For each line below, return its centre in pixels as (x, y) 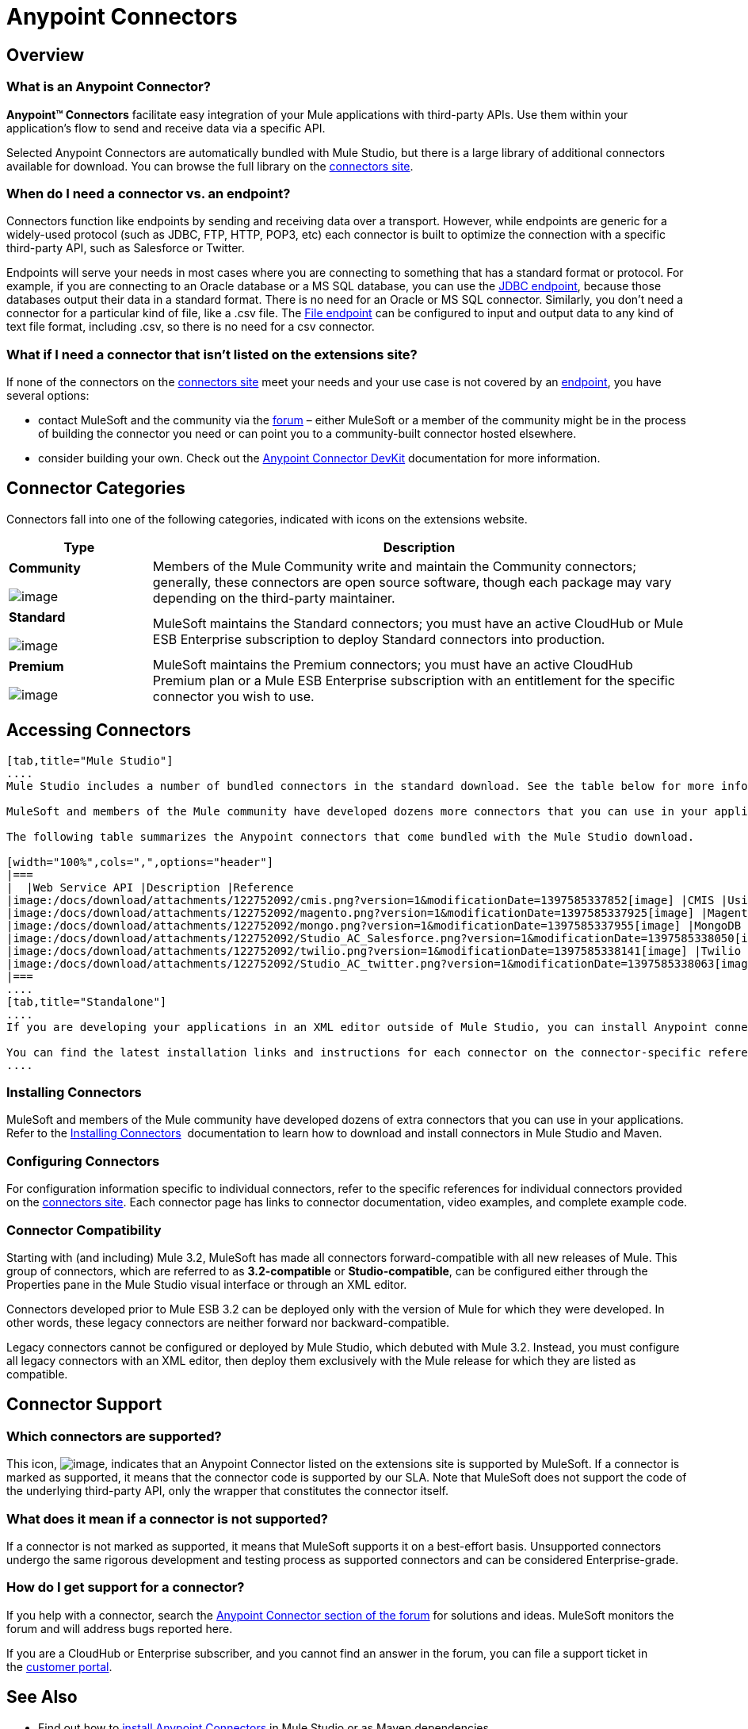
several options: (48, 396)
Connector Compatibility (84, 1230)
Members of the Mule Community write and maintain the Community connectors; (394, 566)
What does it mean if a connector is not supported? (167, 1518)
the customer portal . (59, 1666)
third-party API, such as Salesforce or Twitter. (126, 248)
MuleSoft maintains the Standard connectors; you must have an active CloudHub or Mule (418, 623)
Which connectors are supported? (114, 1436)
